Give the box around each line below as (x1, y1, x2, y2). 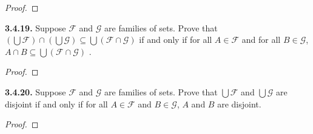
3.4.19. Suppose (5, 21, 66, 34)
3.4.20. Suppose (5, 85, 66, 98)
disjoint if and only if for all (5, 97, 108, 110)
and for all (241, 33, 281, 46)
